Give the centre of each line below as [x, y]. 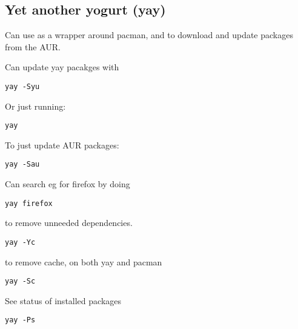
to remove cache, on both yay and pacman [84, 261]
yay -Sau [22, 164]
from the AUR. [33, 46]
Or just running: [35, 106]
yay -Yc [20, 242]
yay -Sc [20, 281]
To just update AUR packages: [62, 145]
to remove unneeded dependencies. [69, 223]
